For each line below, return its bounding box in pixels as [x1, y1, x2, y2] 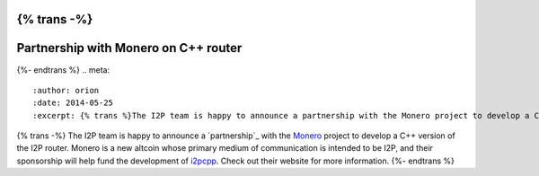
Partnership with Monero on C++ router [16, 40, 243, 56]
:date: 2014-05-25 [32, 98, 114, 108]
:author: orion [32, 85, 100, 95]
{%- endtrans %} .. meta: [16, 64, 110, 75]
